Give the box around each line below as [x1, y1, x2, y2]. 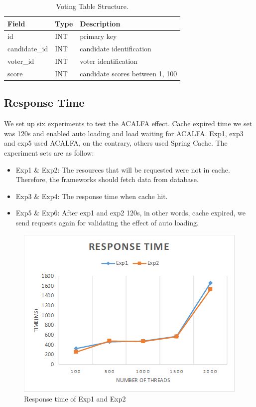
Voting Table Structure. [56, 1, 128, 11]
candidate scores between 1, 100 [80, 68, 177, 78]
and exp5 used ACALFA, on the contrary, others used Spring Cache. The [4, 138, 228, 148]
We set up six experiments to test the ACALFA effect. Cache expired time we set [4, 118, 253, 129]
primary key [80, 31, 117, 41]
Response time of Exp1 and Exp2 [24, 394, 126, 404]
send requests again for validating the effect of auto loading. [15, 217, 199, 228]
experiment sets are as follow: [4, 148, 94, 158]
